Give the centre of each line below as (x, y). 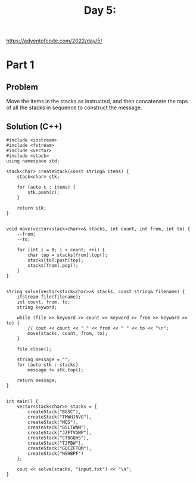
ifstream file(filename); (49, 297)
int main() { (22, 401)
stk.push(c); (44, 192)
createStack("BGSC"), (55, 412)
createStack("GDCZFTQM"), (60, 448)
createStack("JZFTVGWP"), (60, 433)
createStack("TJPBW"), (56, 443)
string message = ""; (43, 359)
